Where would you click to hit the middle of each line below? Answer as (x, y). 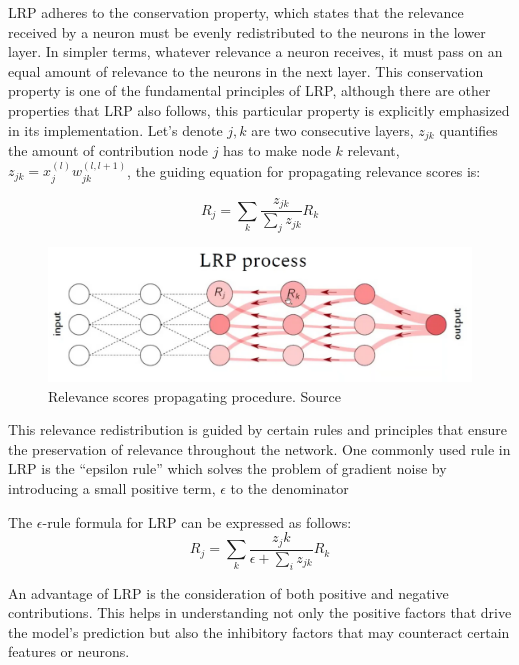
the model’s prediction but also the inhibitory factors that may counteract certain (259, 631)
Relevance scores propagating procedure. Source (194, 395)
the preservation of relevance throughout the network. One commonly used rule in (259, 448)
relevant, (373, 150)
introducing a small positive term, (112, 488)
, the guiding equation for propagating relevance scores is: (304, 170)
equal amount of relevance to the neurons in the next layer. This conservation (246, 70)
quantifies (468, 129)
